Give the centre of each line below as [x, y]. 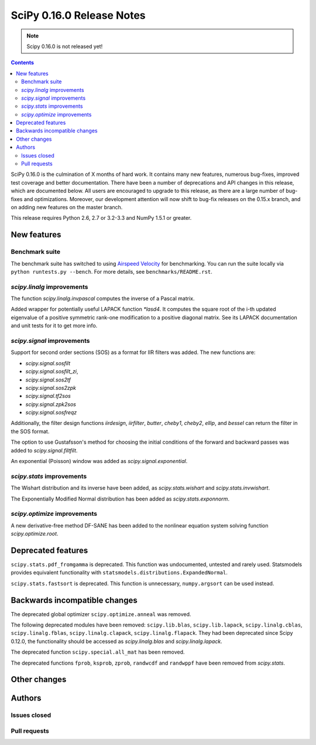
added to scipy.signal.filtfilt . [44, 450]
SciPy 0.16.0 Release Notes [78, 15]
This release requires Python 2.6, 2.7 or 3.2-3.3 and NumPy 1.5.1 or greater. [101, 218]
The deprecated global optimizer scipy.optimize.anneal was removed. [101, 614]
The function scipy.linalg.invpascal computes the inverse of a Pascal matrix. [103, 298]
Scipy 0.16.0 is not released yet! [65, 46]
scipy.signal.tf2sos [48, 396]
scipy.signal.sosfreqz [51, 413]
